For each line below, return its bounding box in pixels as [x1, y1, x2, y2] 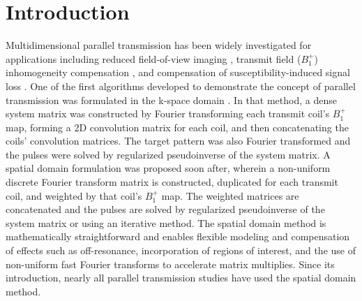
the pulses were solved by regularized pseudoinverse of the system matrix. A [6, 147, 331, 161]
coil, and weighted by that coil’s [6, 188, 142, 203]
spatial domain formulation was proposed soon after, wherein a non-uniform [6, 161, 331, 175]
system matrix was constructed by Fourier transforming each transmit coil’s [6, 106, 330, 121]
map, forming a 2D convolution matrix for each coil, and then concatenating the [6, 119, 349, 134]
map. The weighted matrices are [161, 188, 299, 203]
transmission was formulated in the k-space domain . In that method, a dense [6, 92, 337, 107]
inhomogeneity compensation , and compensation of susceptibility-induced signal [6, 65, 350, 80]
